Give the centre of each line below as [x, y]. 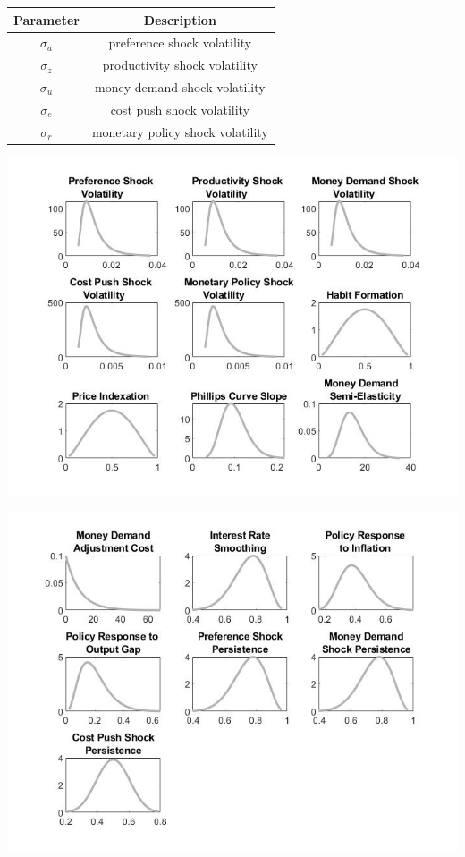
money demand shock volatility [180, 87]
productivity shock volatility [180, 65]
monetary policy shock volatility [180, 131]
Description [180, 19]
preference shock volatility [180, 42]
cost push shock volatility [180, 109]
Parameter [46, 19]
